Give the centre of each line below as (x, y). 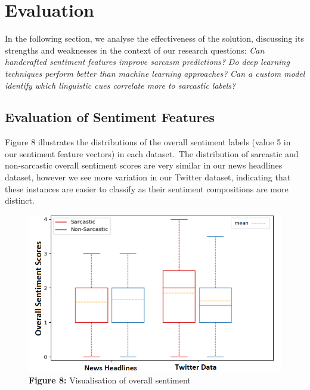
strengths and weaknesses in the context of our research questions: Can (135, 50)
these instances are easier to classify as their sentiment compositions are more (147, 188)
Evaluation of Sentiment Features (110, 117)
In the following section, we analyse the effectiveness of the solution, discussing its (154, 38)
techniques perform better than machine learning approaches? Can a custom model (155, 73)
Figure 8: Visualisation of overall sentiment (110, 380)
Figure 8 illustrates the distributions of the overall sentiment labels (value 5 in (148, 142)
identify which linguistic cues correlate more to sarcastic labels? (120, 85)
